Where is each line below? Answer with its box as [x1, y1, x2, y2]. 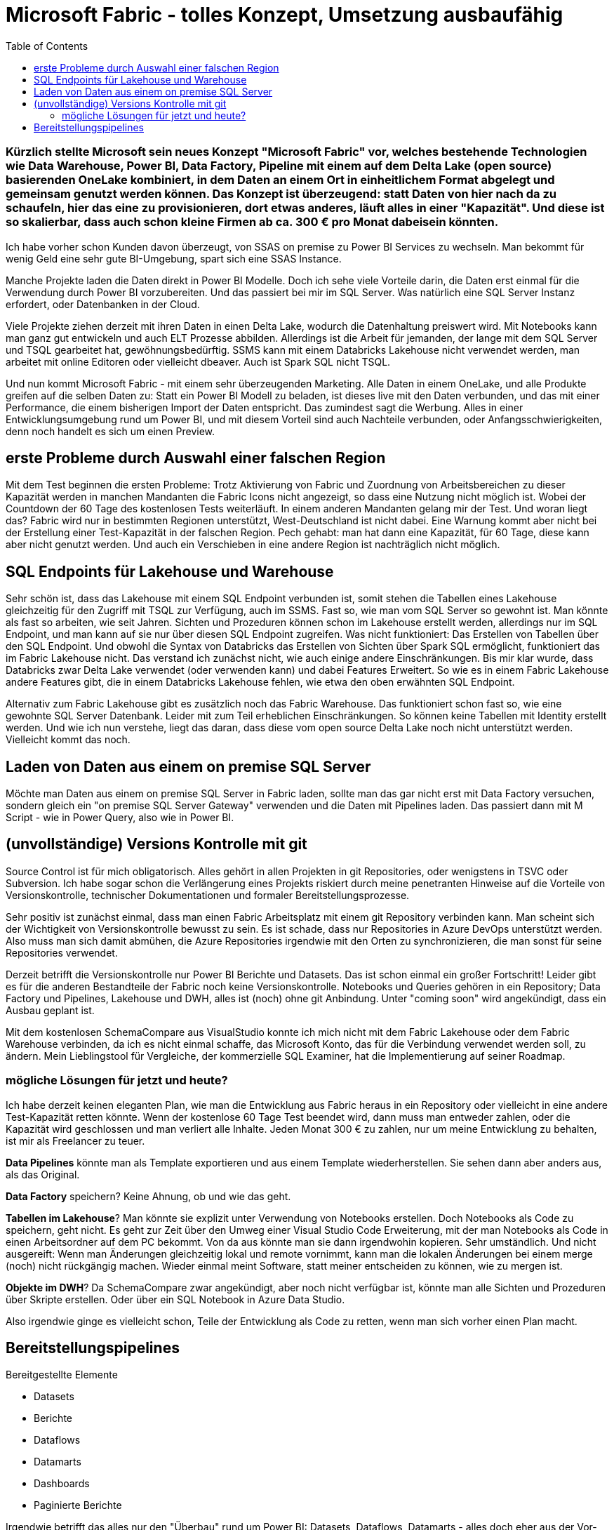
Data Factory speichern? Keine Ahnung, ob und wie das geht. [6, 1190, 291, 1202]
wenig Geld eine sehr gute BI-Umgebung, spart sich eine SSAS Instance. [6, 252, 342, 265]
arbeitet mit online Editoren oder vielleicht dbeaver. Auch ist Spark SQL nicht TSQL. [6, 355, 391, 368]
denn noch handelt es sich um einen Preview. [6, 425, 215, 437]
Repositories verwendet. [6, 946, 118, 959]
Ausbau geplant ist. [6, 1004, 95, 1016]
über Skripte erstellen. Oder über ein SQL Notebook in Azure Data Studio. [6, 1293, 345, 1305]
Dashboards [34, 1477, 90, 1490]
